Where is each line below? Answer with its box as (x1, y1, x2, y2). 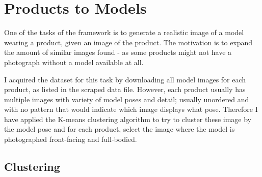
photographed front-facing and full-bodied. (4, 134, 137, 144)
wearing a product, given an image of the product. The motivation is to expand (4, 37, 253, 47)
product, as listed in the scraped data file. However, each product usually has (4, 84, 246, 95)
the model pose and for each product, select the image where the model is (4, 124, 235, 134)
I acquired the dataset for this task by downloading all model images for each (4, 74, 246, 84)
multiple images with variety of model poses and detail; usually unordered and (4, 94, 249, 104)
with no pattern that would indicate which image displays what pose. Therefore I (4, 104, 258, 114)
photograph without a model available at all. (4, 56, 144, 67)
